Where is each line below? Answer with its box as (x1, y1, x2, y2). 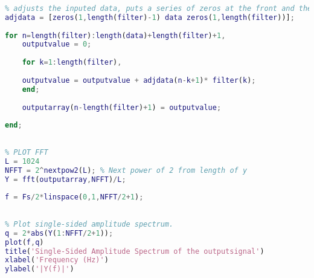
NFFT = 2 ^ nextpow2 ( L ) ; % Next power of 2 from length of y (5, 166, 248, 175)
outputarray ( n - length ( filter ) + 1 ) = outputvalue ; (22, 103, 222, 112)
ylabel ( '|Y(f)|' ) (5, 265, 74, 274)
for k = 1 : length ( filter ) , (22, 58, 122, 67)
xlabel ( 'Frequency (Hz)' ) (5, 256, 109, 265)
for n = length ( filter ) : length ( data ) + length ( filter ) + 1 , (5, 31, 226, 40)
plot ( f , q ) (5, 238, 44, 247)
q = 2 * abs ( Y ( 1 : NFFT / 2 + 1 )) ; (5, 228, 114, 238)
